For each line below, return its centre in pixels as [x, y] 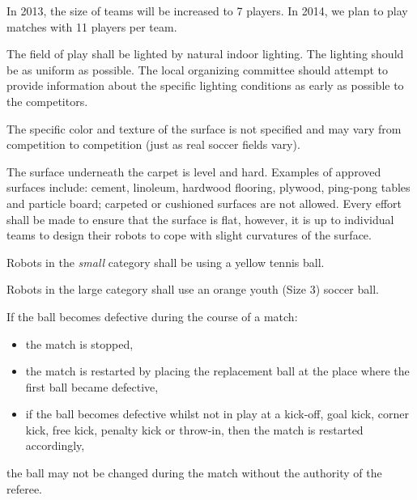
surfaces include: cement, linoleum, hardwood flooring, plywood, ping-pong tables [208, 187]
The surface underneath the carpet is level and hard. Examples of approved [194, 171]
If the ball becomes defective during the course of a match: [152, 316]
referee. [25, 488]
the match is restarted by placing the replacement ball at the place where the [217, 371]
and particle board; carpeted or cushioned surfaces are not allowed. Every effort [204, 203]
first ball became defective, [92, 386]
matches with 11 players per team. [92, 26]
